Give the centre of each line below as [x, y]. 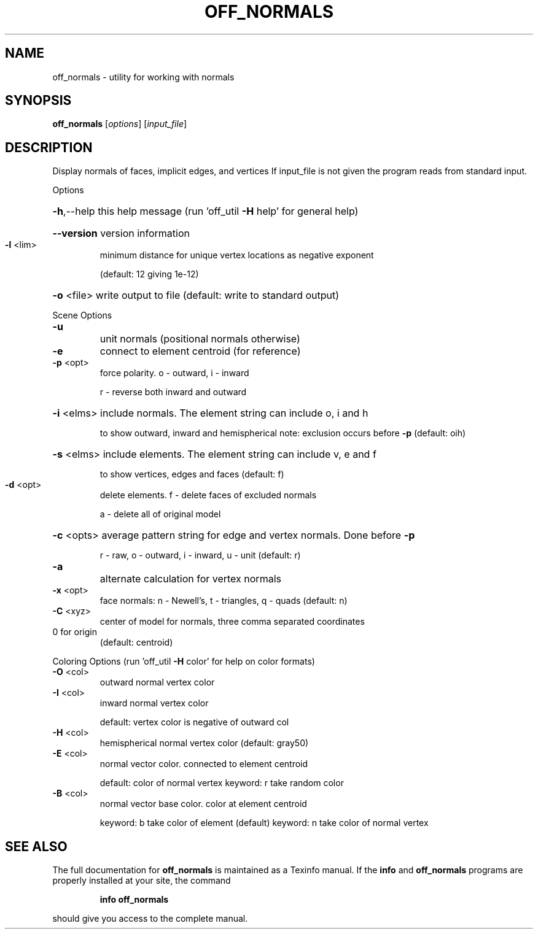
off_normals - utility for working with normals [143, 77]
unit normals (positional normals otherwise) [200, 339]
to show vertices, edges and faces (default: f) [192, 474]
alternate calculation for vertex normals [190, 579]
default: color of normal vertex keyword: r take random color [222, 783]
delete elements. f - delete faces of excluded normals [208, 495]
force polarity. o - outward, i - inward [174, 373]
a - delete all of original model [160, 514]
